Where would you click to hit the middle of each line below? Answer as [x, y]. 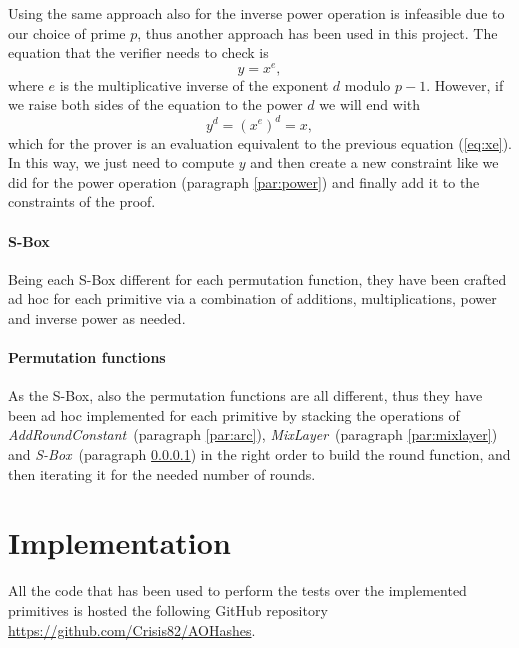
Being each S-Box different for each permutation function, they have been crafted [257, 278]
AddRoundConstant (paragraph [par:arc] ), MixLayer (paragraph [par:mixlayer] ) [253, 434]
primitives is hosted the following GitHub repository [168, 609]
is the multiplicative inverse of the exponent [194, 84]
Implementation [119, 542]
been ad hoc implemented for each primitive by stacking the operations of [234, 414]
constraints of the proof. [82, 201]
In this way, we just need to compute [121, 162]
